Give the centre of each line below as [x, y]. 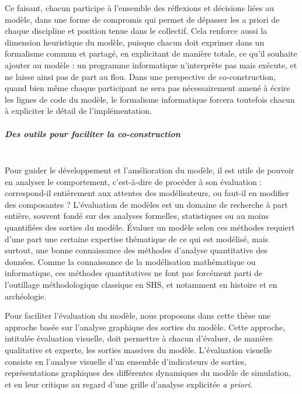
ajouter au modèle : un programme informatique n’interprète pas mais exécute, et [151, 64]
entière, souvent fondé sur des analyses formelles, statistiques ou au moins [137, 216]
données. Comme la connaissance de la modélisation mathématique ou [130, 261]
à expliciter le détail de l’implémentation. [79, 111]
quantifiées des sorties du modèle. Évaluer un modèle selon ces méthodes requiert [150, 227]
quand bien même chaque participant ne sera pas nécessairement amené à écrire [147, 88]
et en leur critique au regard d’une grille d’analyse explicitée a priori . [129, 384]
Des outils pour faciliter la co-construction [93, 133]
